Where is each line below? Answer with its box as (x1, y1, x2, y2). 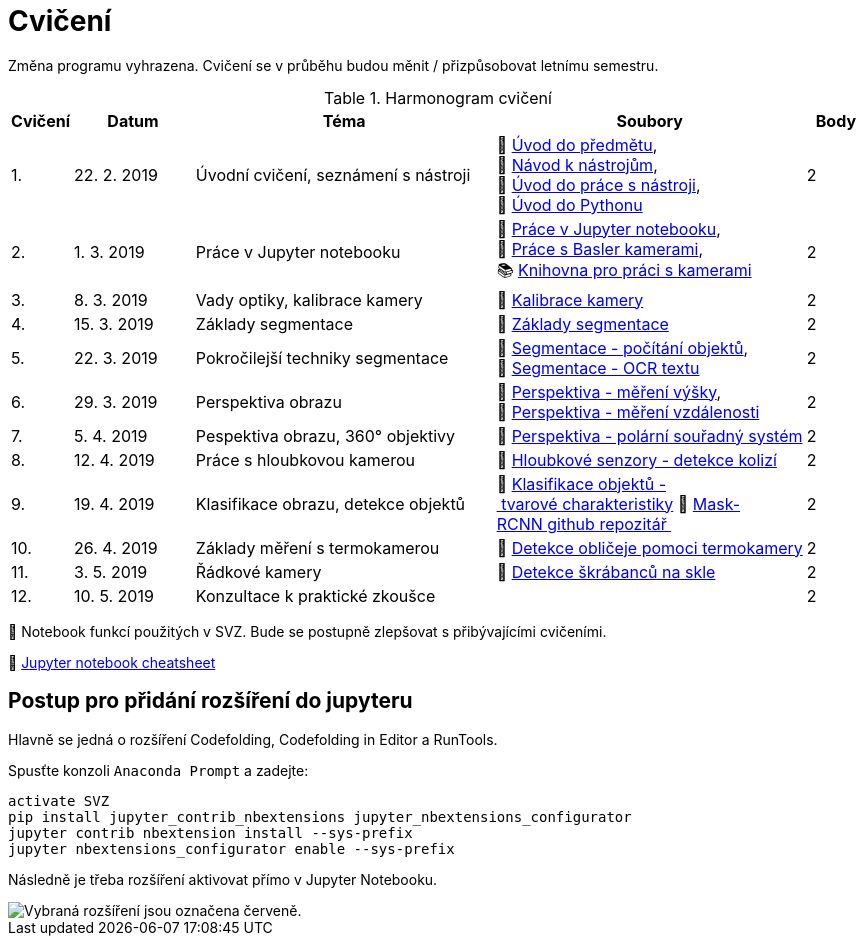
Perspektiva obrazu (195, 391, 342, 412)
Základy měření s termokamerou (195, 537, 440, 558)
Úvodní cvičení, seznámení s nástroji (195, 164, 471, 185)
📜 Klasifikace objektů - (496, 473, 667, 494)
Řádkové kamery (195, 561, 322, 582)
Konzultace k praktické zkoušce (195, 585, 436, 606)
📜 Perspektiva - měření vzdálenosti (496, 401, 760, 422)
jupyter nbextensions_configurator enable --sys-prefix (8, 840, 455, 857)
